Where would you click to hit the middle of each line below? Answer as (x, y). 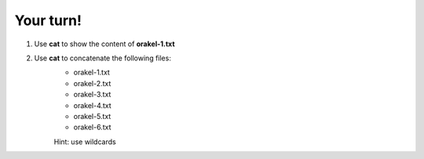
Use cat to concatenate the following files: (103, 58)
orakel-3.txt (92, 95)
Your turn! (48, 20)
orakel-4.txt (92, 105)
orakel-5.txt (92, 116)
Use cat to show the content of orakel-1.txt (105, 44)
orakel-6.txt (92, 127)
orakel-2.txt (92, 83)
